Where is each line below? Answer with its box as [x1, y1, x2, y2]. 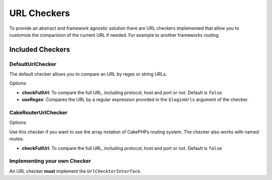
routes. [9, 136, 24, 142]
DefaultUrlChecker [9, 60, 56, 67]
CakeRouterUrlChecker [9, 109, 67, 116]
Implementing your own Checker [9, 157, 91, 164]
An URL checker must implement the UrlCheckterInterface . [9, 168, 142, 174]
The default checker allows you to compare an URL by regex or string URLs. [9, 71, 167, 77]
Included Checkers [9, 45, 71, 54]
